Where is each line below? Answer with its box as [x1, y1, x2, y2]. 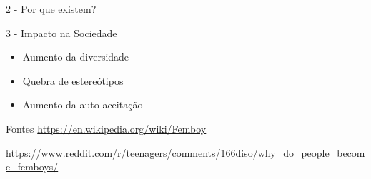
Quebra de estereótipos [22, 73, 124, 88]
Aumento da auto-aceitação [22, 97, 143, 112]
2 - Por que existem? [6, 1, 97, 16]
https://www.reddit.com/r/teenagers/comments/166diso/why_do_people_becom [6, 145, 365, 160]
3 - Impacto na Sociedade [6, 25, 117, 40]
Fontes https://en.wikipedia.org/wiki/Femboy [6, 121, 207, 135]
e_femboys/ [6, 159, 59, 174]
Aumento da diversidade [22, 49, 129, 64]
